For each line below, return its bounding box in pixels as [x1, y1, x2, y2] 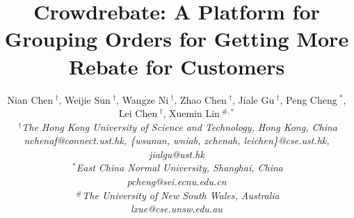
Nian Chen [7, 92, 54, 107]
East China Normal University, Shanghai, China [76, 160, 284, 175]
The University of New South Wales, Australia [82, 187, 280, 202]
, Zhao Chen [174, 92, 227, 107]
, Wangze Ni [116, 92, 169, 107]
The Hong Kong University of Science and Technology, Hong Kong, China [22, 119, 337, 134]
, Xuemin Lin [163, 106, 220, 120]
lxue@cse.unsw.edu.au [131, 201, 223, 216]
